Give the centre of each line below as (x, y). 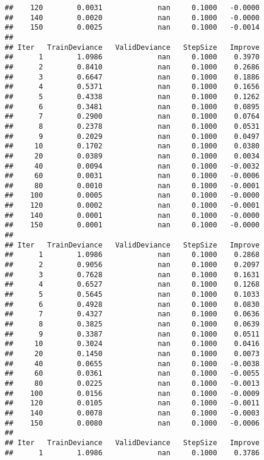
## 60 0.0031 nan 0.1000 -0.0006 (132, 176)
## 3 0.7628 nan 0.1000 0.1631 (132, 275)
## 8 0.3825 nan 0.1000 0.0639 (132, 324)
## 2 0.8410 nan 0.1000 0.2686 (132, 67)
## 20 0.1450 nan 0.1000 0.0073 (132, 353)
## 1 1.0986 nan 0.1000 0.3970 (132, 57)
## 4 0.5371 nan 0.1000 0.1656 (132, 87)
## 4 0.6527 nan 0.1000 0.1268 (132, 285)
